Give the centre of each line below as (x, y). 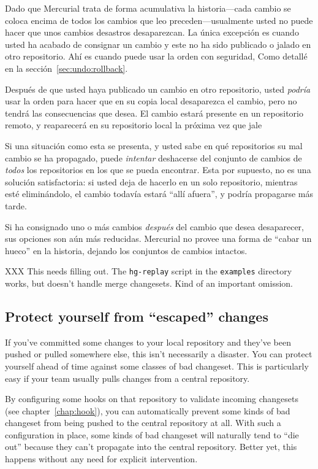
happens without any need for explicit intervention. (101, 459)
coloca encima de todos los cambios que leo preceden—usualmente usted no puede (159, 20)
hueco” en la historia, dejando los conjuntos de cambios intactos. (126, 250)
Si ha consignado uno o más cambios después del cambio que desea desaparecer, (154, 226)
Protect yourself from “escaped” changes (137, 316)
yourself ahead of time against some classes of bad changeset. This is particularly (157, 366)
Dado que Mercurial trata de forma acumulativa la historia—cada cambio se (148, 8)
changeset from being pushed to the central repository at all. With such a (143, 423)
